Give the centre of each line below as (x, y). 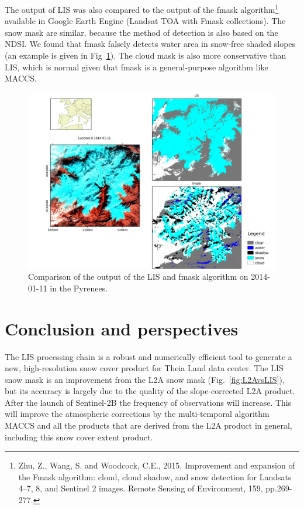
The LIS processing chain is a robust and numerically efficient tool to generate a (148, 356)
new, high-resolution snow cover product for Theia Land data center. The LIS (144, 368)
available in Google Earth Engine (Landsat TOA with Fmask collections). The (145, 21)
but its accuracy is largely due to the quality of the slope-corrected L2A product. (150, 391)
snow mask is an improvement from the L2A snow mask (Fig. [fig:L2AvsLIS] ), (145, 379)
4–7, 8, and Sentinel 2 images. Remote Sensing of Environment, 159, (141, 488)
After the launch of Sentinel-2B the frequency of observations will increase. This (148, 402)
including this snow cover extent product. (79, 437)
